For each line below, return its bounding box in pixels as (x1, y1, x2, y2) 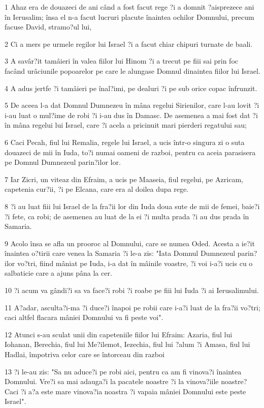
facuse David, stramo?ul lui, (5, 21, 92, 32)
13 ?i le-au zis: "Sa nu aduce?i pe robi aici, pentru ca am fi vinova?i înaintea (5, 366, 242, 376)
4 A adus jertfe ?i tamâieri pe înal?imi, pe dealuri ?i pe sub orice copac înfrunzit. (5, 82, 257, 93)
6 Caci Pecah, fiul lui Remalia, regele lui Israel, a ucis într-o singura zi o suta (5, 136, 245, 147)
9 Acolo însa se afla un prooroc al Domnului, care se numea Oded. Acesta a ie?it (5, 238, 255, 248)
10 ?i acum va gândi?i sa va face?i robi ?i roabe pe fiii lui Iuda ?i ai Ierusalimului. (5, 285, 259, 296)
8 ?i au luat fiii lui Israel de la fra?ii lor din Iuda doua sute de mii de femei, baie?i (5, 200, 260, 211)
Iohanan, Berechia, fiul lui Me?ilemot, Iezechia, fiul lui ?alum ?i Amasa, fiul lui (5, 339, 250, 349)
